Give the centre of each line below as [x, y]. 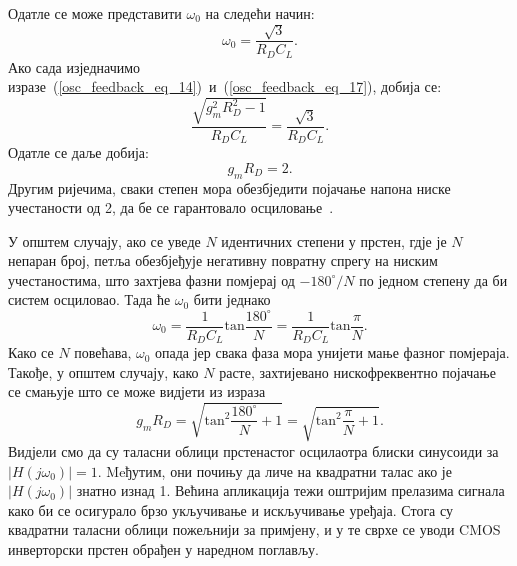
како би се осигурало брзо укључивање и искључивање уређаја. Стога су [231, 509]
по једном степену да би [433, 279]
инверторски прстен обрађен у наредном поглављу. [163, 548]
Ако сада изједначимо [74, 66]
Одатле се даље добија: [78, 152]
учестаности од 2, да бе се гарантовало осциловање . [171, 207]
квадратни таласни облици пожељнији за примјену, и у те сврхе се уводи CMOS [254, 529]
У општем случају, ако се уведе [104, 240]
